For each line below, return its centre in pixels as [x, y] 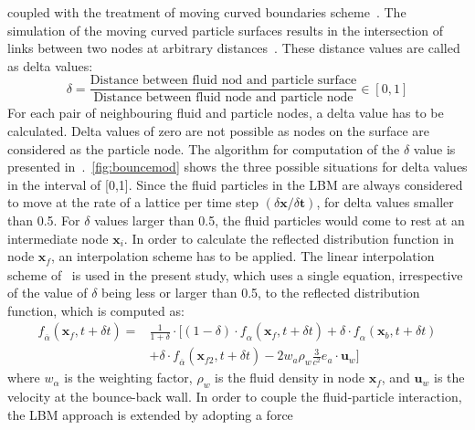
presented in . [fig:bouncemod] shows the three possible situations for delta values [237, 167]
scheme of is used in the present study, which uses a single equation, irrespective [235, 274]
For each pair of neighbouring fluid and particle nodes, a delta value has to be [226, 113]
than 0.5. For [44, 220]
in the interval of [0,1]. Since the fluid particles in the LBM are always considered [235, 184]
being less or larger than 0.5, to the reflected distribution [261, 293]
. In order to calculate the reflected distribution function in [289, 238]
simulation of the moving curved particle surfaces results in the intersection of [226, 30]
